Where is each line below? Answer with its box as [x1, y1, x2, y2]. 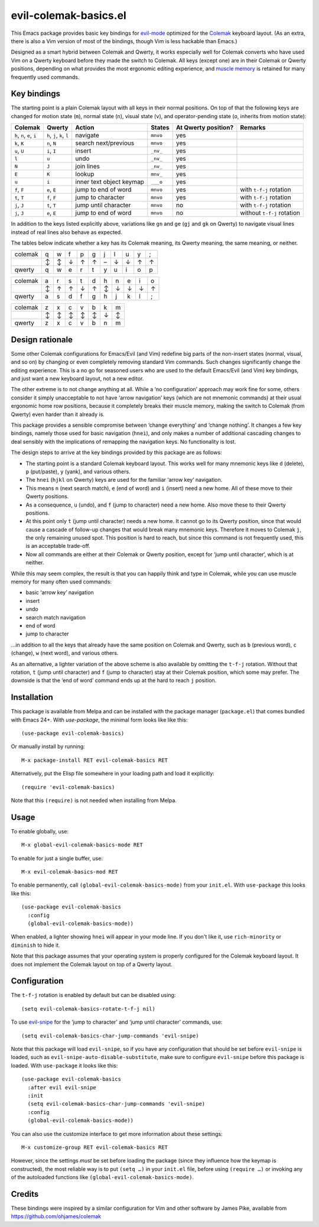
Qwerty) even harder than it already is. [11, 411, 105, 418]
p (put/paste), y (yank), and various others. [25, 468, 131, 475]
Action [75, 124, 95, 132]
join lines [75, 163, 100, 171]
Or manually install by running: [11, 743, 85, 750]
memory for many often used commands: [11, 578, 112, 585]
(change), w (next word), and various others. [11, 650, 119, 657]
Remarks [240, 124, 266, 132]
